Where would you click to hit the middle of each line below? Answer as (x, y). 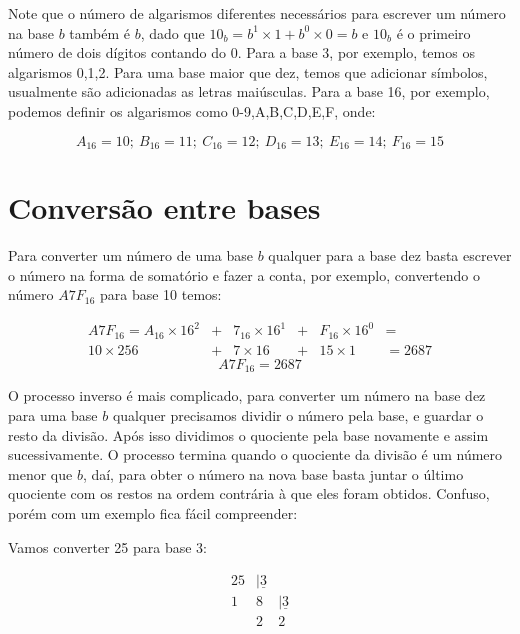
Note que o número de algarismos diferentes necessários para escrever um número (257, 13)
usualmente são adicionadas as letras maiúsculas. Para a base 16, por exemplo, (249, 91)
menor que (40, 473)
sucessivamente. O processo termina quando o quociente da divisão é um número (255, 454)
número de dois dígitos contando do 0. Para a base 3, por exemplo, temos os (241, 52)
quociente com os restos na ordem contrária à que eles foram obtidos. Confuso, (249, 493)
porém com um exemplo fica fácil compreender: (153, 512)
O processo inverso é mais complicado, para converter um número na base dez (247, 395)
